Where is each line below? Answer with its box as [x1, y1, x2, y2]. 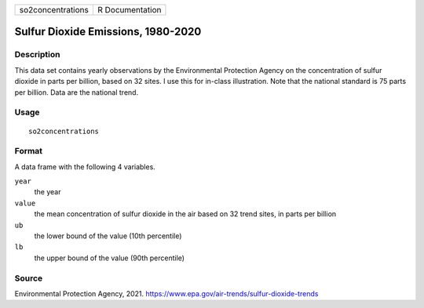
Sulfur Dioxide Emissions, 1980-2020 [14, 25, 202, 38]
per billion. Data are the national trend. [14, 87, 139, 97]
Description [14, 49, 60, 60]
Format [14, 146, 43, 157]
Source [14, 273, 43, 284]
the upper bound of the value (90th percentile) [34, 253, 185, 263]
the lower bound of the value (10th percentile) [34, 231, 182, 241]
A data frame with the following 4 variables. [14, 161, 156, 172]
